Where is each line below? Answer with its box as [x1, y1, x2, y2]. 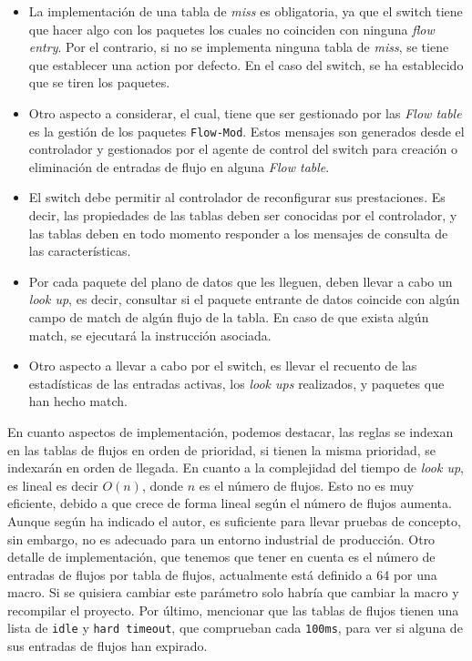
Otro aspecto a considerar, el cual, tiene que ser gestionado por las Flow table [28, 103, 462, 122]
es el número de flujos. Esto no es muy [199, 475, 415, 494]
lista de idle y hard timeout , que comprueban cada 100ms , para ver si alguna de [7, 618, 463, 637]
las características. [28, 241, 131, 260]
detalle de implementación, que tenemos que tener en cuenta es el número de [7, 547, 436, 566]
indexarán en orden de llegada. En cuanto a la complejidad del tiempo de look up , [7, 458, 464, 477]
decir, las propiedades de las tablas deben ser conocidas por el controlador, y [28, 206, 457, 224]
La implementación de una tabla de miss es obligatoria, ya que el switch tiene [28, 2, 463, 20]
